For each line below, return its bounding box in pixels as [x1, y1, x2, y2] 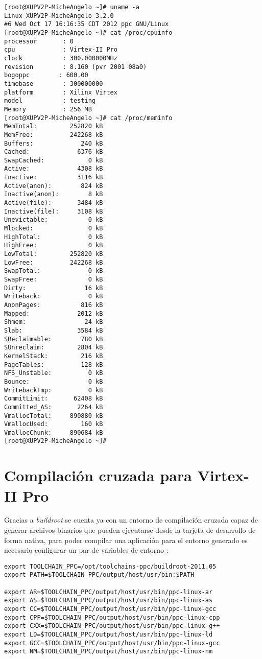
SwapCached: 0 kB [4, 156, 103, 164]
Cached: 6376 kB [4, 148, 103, 156]
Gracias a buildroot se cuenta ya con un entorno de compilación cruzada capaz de [4, 514, 258, 525]
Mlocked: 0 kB [4, 225, 103, 232]
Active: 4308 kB [4, 165, 103, 173]
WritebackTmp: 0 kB [4, 386, 103, 394]
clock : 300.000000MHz [4, 54, 117, 62]
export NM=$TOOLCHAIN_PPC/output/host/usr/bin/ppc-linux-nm [4, 648, 213, 655]
